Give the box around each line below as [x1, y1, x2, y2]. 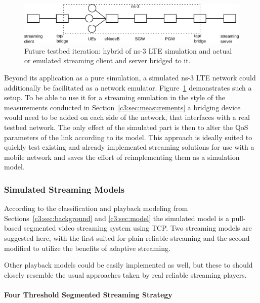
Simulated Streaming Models [4, 183, 125, 195]
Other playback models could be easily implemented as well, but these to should [4, 259, 253, 270]
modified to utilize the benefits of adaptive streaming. [4, 242, 170, 253]
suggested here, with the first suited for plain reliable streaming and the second [4, 232, 250, 243]
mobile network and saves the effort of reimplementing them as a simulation [4, 151, 240, 162]
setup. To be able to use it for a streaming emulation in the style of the [4, 92, 226, 103]
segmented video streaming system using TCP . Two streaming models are [23, 223, 252, 233]
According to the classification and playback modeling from [4, 203, 188, 213]
